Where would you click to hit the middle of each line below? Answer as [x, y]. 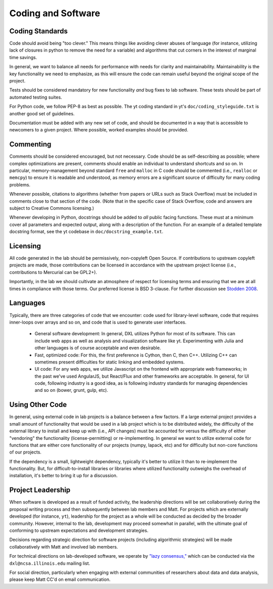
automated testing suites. [36, 97]
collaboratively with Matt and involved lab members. [64, 547]
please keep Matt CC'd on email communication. [60, 579]
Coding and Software [55, 13]
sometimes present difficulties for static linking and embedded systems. [110, 362]
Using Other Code [38, 405]
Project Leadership [40, 490]
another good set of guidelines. [42, 113]
